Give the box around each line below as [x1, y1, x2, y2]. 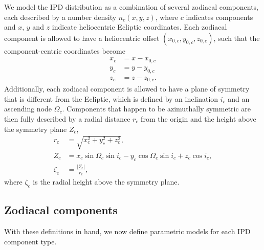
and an [228, 93, 250, 104]
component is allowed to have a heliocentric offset [4, 32, 160, 43]
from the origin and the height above [141, 113, 256, 124]
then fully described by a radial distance [4, 113, 130, 124]
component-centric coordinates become [4, 45, 125, 56]
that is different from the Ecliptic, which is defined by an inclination [4, 93, 218, 104]
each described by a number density [4, 11, 117, 22]
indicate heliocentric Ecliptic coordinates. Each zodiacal [52, 21, 227, 32]
